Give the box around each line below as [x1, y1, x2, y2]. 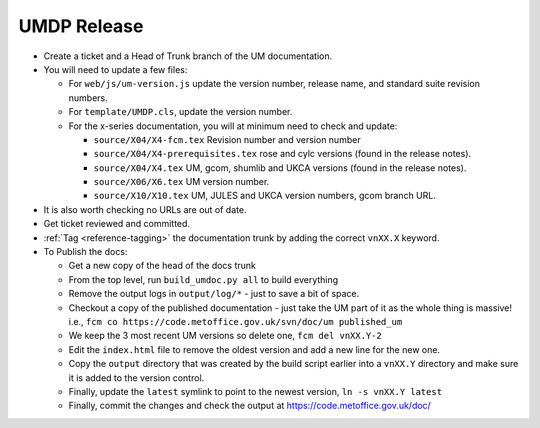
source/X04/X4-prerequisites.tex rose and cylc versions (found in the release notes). [93, 148, 472, 160]
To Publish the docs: [43, 246, 128, 258]
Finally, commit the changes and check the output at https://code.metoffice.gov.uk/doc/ [68, 400, 432, 412]
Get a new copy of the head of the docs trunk [68, 260, 257, 272]
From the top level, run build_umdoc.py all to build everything [68, 273, 339, 285]
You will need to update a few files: [43, 63, 188, 75]
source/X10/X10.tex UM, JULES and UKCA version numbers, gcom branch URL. [93, 190, 437, 202]
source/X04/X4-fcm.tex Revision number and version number [93, 133, 361, 145]
